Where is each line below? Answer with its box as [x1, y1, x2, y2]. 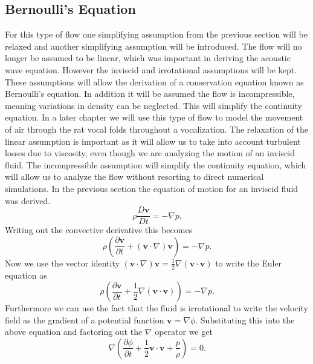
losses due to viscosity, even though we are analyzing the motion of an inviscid [5, 147, 295, 159]
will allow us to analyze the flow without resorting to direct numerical [5, 170, 264, 183]
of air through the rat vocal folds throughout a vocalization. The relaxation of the [5, 122, 308, 135]
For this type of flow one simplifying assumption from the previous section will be [5, 28, 308, 41]
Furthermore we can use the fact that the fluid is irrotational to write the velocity [5, 302, 308, 314]
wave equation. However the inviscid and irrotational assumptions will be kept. [5, 63, 297, 76]
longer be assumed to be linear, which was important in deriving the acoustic [5, 51, 291, 64]
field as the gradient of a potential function [5, 313, 164, 326]
